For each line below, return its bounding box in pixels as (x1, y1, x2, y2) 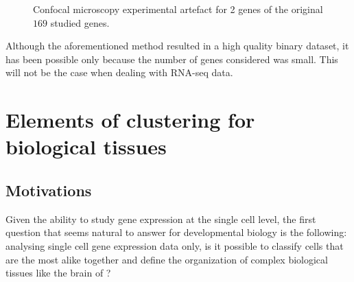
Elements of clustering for (5, 106, 255, 134)
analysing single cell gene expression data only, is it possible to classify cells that (5, 238, 344, 252)
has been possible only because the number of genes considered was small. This (5, 51, 338, 66)
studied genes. (50, 15, 110, 30)
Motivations (5, 179, 92, 200)
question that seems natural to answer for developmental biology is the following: (5, 225, 347, 239)
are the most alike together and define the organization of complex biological (5, 252, 328, 266)
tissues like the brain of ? (5, 266, 111, 280)
